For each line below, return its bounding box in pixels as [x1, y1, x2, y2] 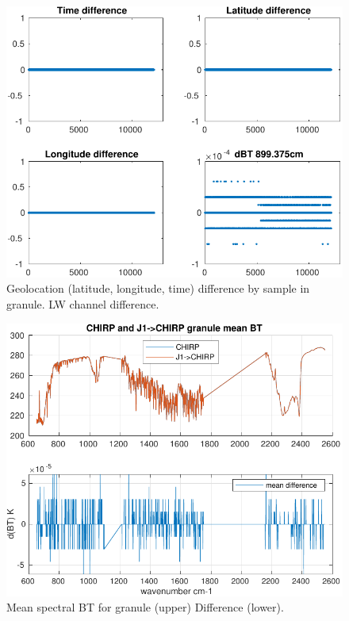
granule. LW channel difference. [6, 296, 159, 312]
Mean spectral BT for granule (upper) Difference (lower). [6, 599, 284, 615]
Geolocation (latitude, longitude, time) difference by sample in [6, 280, 310, 297]
